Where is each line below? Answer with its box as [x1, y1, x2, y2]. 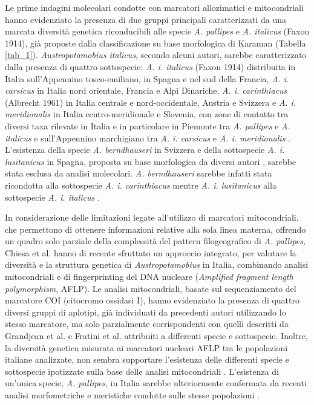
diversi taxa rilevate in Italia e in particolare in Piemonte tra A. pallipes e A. [5, 119, 290, 132]
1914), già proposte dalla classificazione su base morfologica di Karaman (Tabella [5, 36, 306, 49]
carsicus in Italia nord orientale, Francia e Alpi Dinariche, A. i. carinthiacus [5, 84, 287, 97]
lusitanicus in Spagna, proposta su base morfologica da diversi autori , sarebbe [5, 155, 296, 167]
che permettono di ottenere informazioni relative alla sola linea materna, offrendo [5, 222, 306, 235]
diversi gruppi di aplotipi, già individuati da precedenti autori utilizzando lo [5, 305, 286, 318]
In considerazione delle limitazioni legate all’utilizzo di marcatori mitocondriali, [5, 211, 299, 224]
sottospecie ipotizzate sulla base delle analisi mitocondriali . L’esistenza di [5, 364, 280, 377]
